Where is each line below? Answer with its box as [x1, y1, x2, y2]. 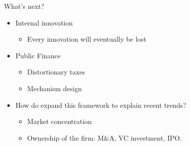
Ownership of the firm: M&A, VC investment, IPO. [27, 132, 182, 143]
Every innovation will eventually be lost [27, 34, 146, 44]
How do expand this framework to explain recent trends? [15, 99, 187, 110]
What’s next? [4, 1, 45, 11]
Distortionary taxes [27, 67, 85, 77]
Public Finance [15, 50, 61, 60]
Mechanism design [27, 83, 82, 93]
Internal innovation [15, 17, 73, 27]
